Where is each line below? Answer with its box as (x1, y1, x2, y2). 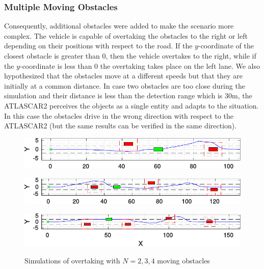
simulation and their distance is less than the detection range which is (4, 90, 223, 101)
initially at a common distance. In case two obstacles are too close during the (4, 80, 245, 91)
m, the (231, 90, 252, 101)
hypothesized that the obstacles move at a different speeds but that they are (4, 70, 243, 81)
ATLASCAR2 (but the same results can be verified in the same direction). (4, 120, 237, 131)
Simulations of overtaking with (24, 255, 120, 265)
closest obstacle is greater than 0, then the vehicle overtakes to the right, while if (4, 50, 256, 61)
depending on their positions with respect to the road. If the (4, 40, 193, 51)
